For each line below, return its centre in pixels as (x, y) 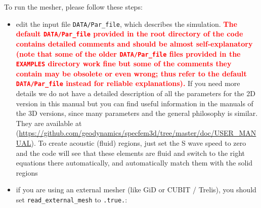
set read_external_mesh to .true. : (72, 199)
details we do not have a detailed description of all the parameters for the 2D (136, 93)
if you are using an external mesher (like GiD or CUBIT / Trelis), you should (136, 190)
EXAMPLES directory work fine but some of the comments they (124, 64)
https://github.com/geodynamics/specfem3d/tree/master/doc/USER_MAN (138, 133)
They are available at (49, 123)
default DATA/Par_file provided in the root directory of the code (129, 34)
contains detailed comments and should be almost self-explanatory (134, 43)
